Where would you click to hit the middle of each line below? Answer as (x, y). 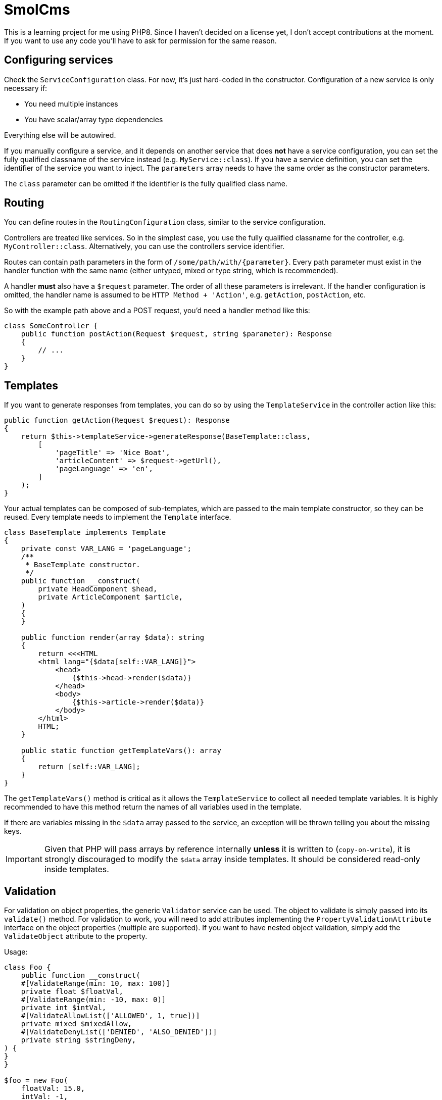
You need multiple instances (71, 104)
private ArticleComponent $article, (111, 597)
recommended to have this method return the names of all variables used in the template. (153, 807)
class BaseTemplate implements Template (85, 533)
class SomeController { (51, 326)
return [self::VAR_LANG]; (89, 767)
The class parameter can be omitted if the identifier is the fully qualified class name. (146, 183)
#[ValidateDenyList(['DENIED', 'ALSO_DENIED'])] (119, 1032)
